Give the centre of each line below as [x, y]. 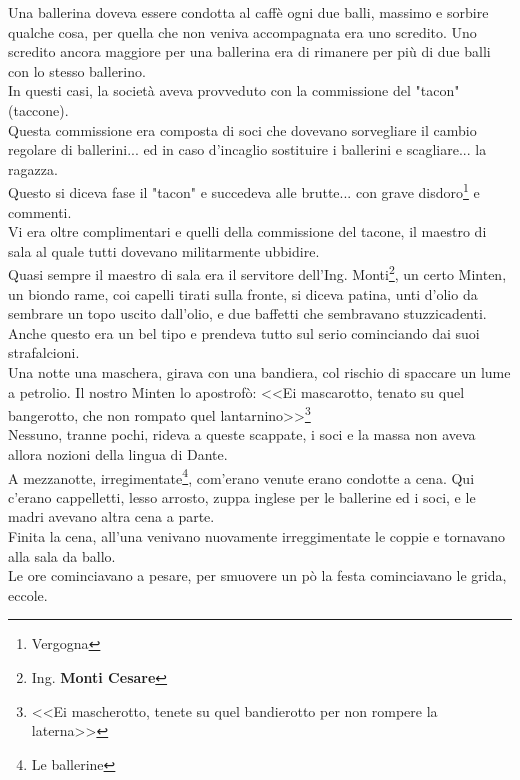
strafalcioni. [44, 352]
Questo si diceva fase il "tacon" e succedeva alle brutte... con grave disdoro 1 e [244, 190]
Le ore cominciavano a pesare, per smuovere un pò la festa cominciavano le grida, [257, 575]
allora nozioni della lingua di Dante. [118, 454]
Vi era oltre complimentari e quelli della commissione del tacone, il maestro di [247, 231]
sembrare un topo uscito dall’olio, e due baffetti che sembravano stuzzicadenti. [247, 313]
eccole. [28, 594]
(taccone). [38, 109]
